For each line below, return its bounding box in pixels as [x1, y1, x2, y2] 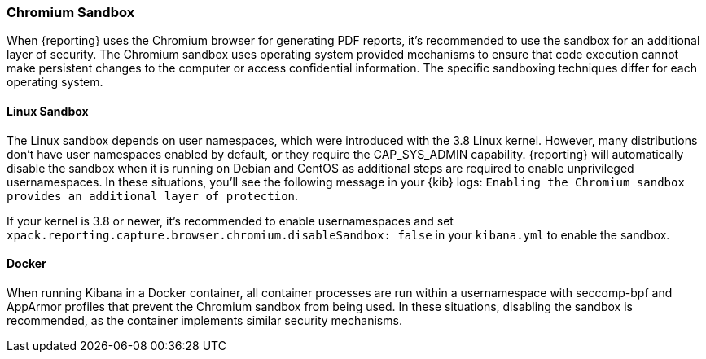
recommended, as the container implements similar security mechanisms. [7, 313, 402, 327]
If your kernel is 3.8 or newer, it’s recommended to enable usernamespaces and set [7, 213, 454, 228]
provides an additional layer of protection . [7, 188, 299, 203]
